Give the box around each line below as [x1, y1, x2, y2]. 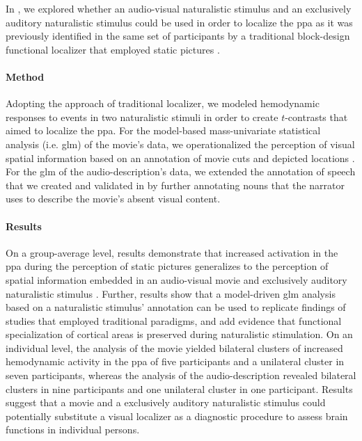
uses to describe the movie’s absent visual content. [6, 191, 221, 206]
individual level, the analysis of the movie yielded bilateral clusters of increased [6, 340, 343, 355]
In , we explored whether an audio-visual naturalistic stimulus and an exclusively [6, 1, 352, 15]
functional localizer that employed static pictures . [6, 42, 220, 56]
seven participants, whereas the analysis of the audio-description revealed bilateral [6, 368, 356, 383]
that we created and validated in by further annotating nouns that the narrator [6, 177, 345, 192]
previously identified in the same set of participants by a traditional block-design [6, 29, 350, 43]
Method [6, 69, 45, 83]
